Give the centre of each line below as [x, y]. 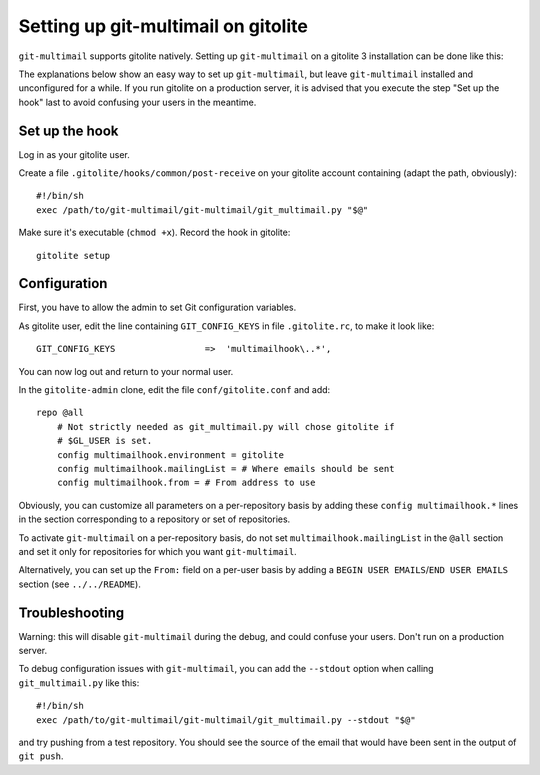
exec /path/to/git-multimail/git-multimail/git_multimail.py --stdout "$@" [226, 719]
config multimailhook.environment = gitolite [170, 454]
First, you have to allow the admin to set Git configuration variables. [157, 307]
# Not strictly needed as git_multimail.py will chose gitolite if [225, 426]
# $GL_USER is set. [104, 441]
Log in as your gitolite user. [74, 154]
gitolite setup [73, 255]
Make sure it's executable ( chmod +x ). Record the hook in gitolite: [154, 232]
